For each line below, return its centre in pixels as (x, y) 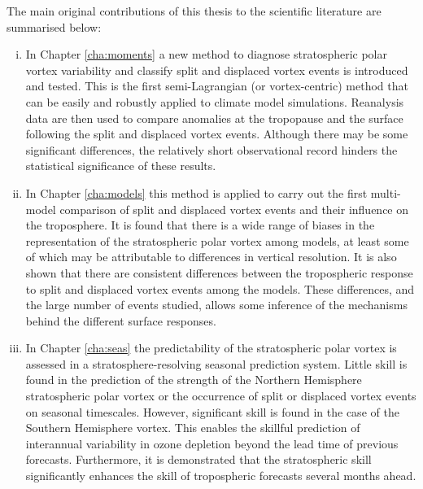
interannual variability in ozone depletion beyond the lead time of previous (212, 443)
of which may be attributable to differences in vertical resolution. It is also (211, 257)
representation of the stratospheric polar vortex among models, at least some (217, 240)
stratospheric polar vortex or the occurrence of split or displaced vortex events (221, 396)
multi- (386, 192)
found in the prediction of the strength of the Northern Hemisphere (194, 380)
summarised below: (54, 26)
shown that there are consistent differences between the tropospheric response (219, 272)
